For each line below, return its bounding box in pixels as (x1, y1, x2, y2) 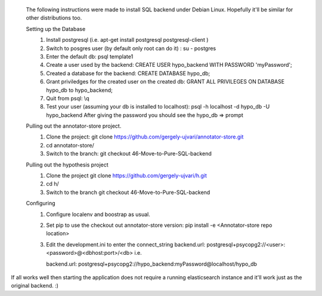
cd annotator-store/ (46, 141, 95, 149)
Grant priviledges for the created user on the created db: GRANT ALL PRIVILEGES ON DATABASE (46, 78, 285, 85)
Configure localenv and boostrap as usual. (46, 211, 150, 218)
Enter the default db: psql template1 (46, 53, 134, 60)
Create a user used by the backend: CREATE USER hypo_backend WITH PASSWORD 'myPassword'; (46, 61, 292, 69)
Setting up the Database (26, 25, 86, 32)
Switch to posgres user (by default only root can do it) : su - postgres (46, 45, 216, 52)
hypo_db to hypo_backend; (46, 87, 113, 94)
